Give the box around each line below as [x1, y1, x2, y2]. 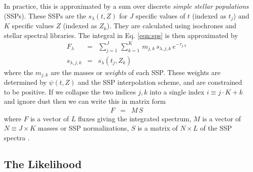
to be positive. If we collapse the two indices [4, 86, 136, 96]
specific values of [136, 10, 185, 20]
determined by [4, 77, 47, 87]
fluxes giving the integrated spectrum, [78, 113, 192, 123]
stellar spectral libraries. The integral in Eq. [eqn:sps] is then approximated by [4, 30, 238, 40]
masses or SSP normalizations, [38, 123, 129, 133]
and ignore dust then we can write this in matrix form [4, 96, 166, 106]
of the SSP [200, 123, 232, 133]
